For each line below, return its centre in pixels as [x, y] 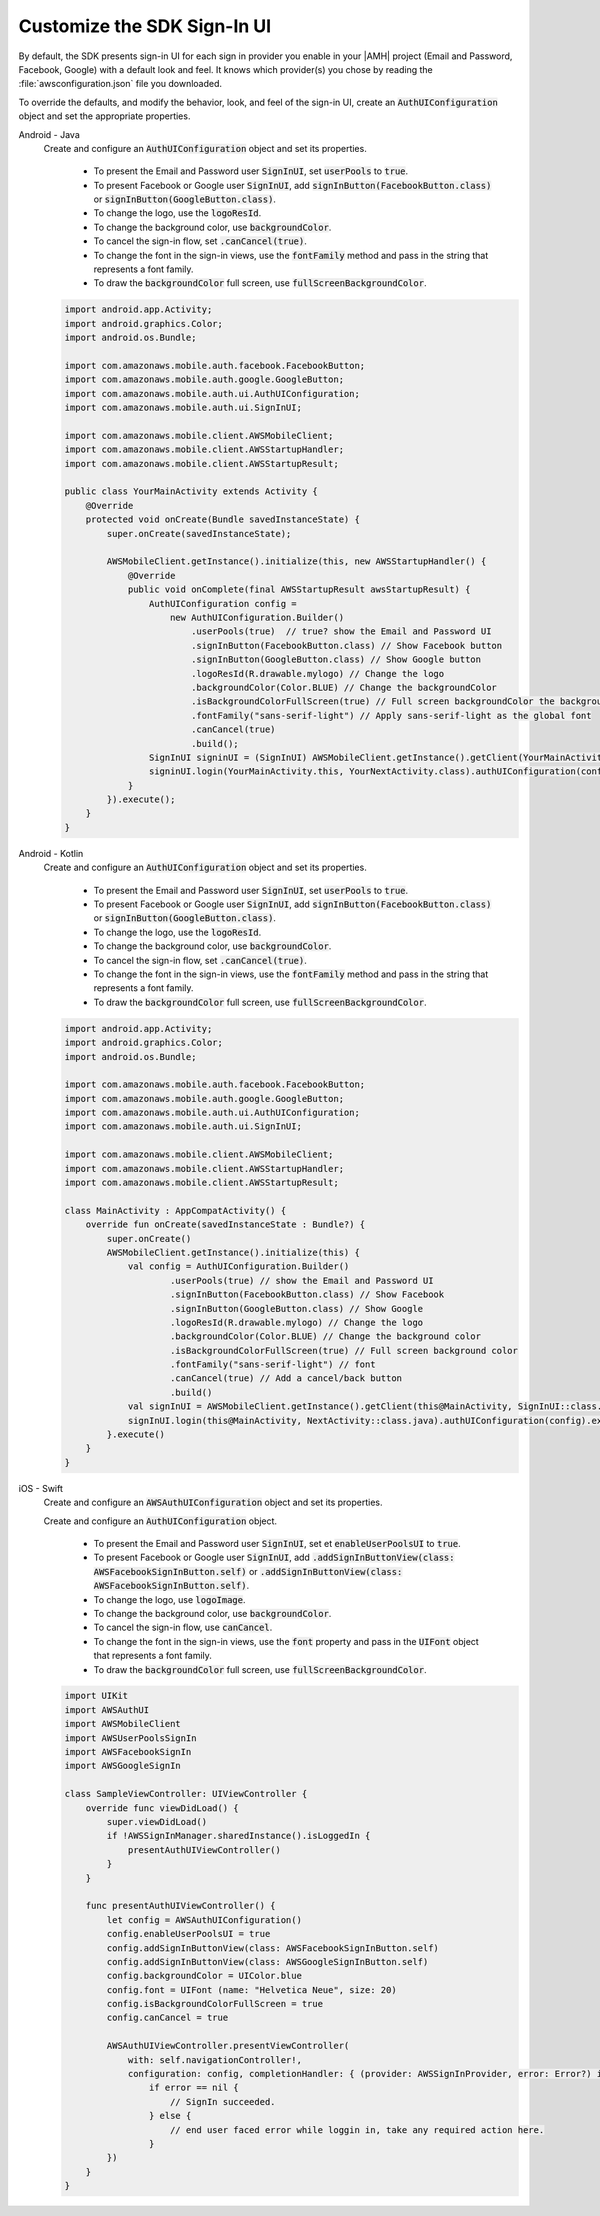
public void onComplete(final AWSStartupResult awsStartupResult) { [299, 589]
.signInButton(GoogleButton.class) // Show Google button [336, 659]
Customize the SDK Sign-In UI [145, 26]
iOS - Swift [41, 1488]
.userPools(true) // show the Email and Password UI [302, 1280]
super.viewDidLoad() [157, 1821]
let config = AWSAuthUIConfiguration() [204, 1919]
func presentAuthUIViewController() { [180, 1906]
